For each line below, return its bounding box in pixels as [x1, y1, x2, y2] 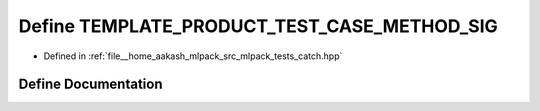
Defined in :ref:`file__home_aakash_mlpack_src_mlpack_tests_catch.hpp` [43, 50, 343, 62]
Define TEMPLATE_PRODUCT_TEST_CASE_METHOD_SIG [18, 15, 499, 37]
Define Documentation [18, 76, 163, 93]
